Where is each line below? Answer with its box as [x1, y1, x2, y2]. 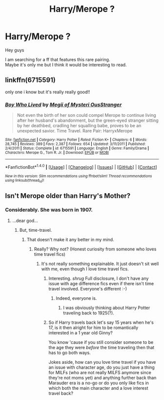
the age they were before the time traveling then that [48, 344, 155, 350]
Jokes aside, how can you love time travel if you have [48, 359, 156, 365]
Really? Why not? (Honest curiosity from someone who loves [34, 246, 157, 252]
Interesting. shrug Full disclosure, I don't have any [48, 275, 149, 281]
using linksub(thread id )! [5, 178, 44, 184]
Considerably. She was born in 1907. [5, 206, 93, 213]
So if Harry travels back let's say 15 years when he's [48, 319, 154, 325]
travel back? [48, 390, 73, 396]
